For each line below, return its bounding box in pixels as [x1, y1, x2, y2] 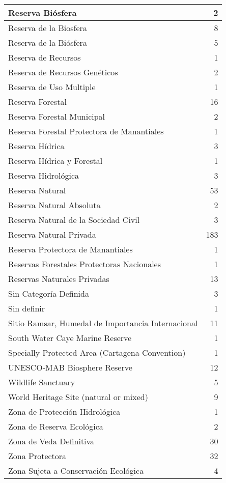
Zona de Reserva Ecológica [8, 420, 103, 432]
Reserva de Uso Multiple [8, 81, 96, 93]
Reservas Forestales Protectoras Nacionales [8, 258, 161, 270]
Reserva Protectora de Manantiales [8, 243, 133, 255]
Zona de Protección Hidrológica [8, 406, 121, 417]
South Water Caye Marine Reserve [8, 332, 132, 344]
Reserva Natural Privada [8, 229, 96, 240]
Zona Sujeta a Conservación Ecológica [8, 465, 144, 476]
